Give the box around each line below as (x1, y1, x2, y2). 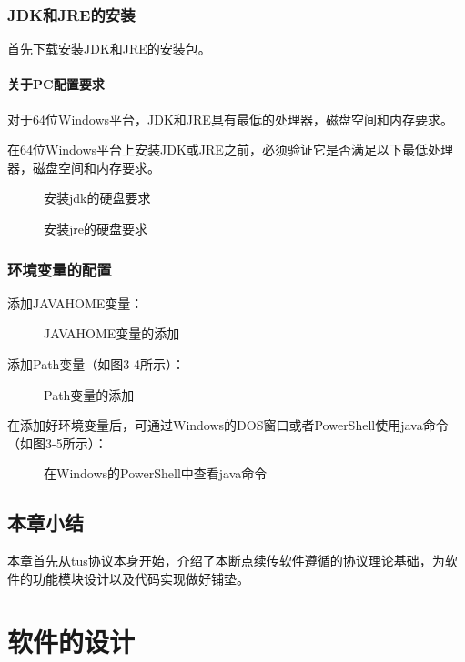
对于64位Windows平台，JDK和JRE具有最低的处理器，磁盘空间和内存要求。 (7, 109, 453, 128)
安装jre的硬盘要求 (44, 218, 147, 237)
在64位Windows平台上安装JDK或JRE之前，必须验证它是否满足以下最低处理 (7, 140, 453, 159)
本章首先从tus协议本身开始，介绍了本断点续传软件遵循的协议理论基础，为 (7, 551, 445, 570)
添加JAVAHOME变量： (7, 293, 144, 312)
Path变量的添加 (44, 385, 135, 404)
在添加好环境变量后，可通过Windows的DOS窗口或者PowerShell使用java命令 (7, 416, 449, 435)
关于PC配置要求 (7, 75, 105, 94)
